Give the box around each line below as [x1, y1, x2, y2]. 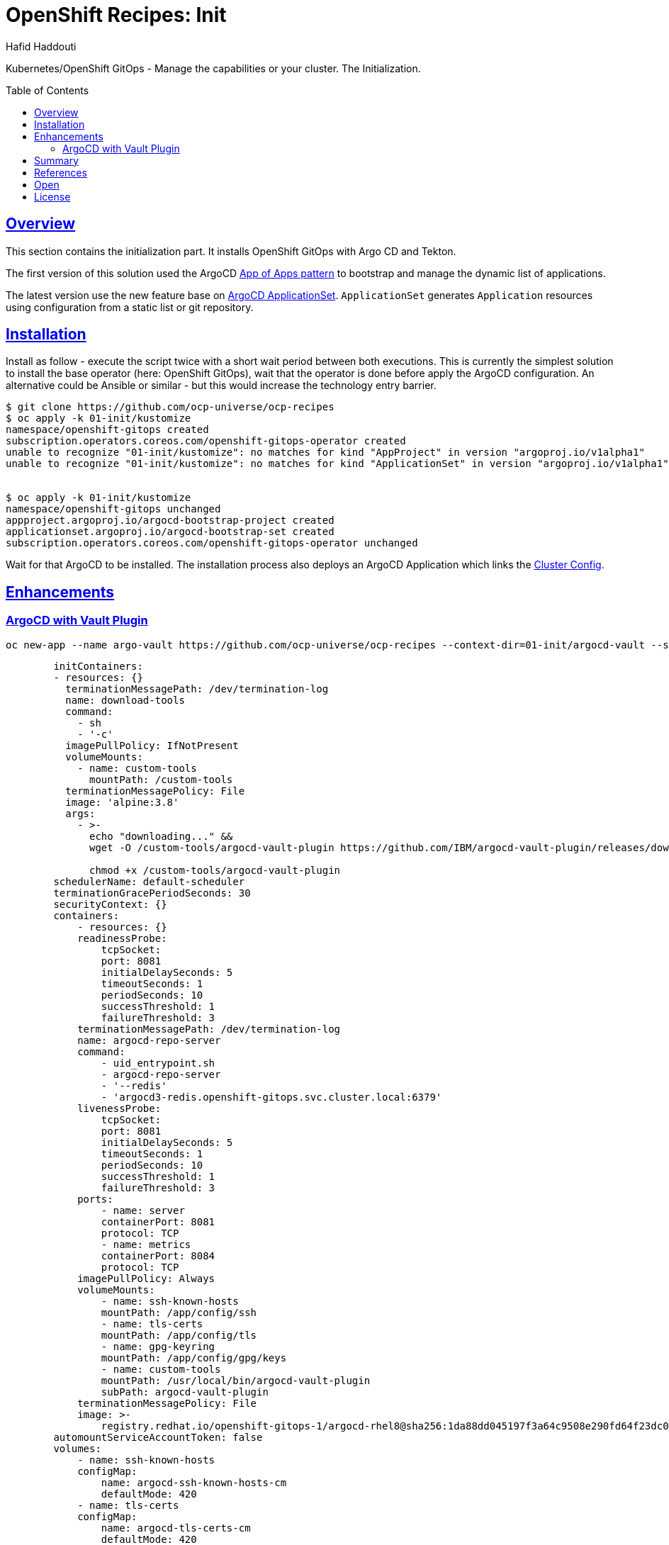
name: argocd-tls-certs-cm [101, 1522, 251, 1534]
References [34, 166, 87, 179]
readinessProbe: [77, 932, 167, 944]
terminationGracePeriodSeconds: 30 [53, 887, 251, 899]
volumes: [53, 1442, 101, 1454]
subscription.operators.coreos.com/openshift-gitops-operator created [6, 435, 406, 447]
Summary [34, 154, 79, 167]
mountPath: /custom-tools [89, 773, 233, 785]
